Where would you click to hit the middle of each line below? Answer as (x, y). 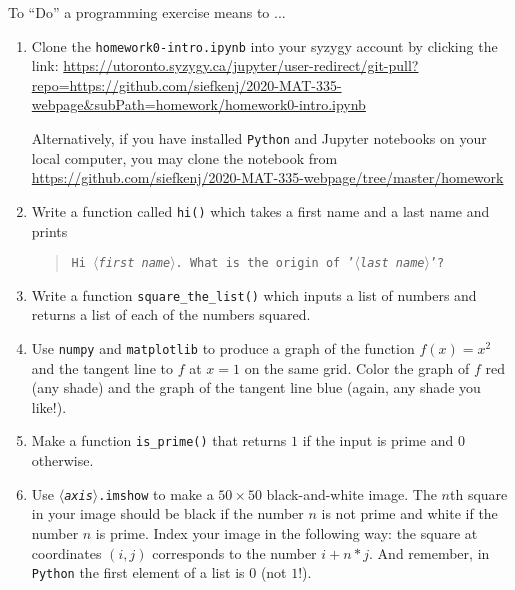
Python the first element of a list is (138, 572)
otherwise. (62, 460)
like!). (49, 406)
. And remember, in (429, 552)
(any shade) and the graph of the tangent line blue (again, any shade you (256, 387)
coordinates (66, 552)
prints (49, 230)
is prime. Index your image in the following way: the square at (286, 532)
